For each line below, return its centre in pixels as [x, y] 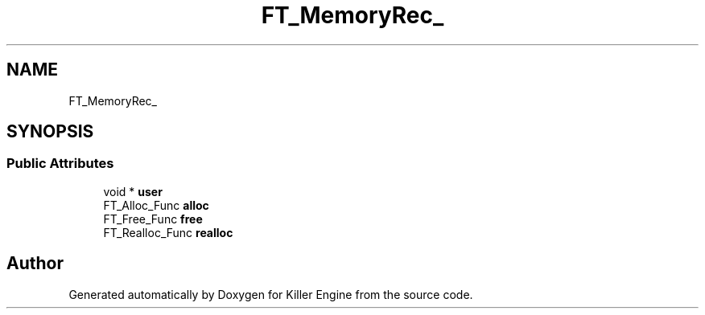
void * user [133, 191]
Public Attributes [60, 164]
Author [35, 264]
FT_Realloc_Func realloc [168, 232]
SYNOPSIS [50, 132]
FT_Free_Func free [153, 219]
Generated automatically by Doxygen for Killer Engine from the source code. [271, 294]
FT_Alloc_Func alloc [156, 205]
